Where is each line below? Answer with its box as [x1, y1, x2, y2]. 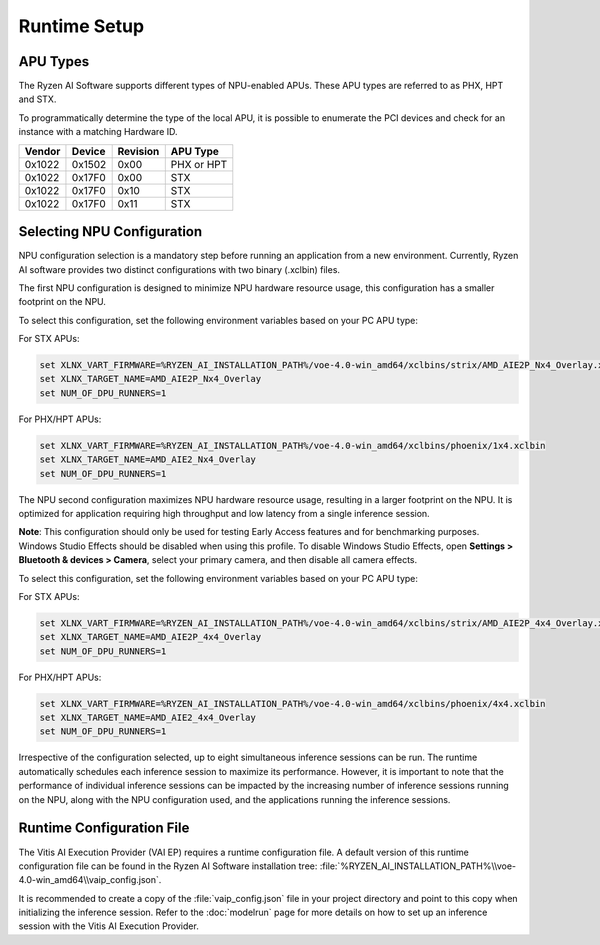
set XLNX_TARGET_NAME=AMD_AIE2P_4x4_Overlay [39, 631, 262, 643]
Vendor [24, 144, 61, 158]
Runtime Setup [18, 15, 145, 37]
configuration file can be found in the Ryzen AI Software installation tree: [18, 860, 318, 872]
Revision [117, 144, 160, 158]
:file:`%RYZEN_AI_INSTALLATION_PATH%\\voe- [319, 860, 517, 872]
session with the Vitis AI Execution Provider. [18, 920, 199, 932]
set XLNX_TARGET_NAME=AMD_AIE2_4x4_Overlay [39, 712, 257, 724]
